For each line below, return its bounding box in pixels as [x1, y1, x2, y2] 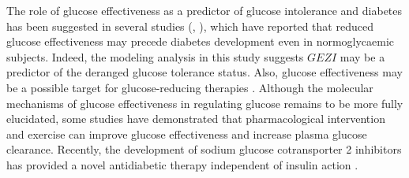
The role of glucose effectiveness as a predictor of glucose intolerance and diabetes [6, 2, 403, 18]
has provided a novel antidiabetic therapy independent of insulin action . [6, 156, 358, 172]
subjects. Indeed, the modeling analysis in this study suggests [6, 48, 304, 65]
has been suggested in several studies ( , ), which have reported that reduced [6, 17, 373, 34]
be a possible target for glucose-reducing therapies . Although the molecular [6, 79, 373, 95]
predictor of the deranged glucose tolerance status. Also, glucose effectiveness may [6, 64, 403, 80]
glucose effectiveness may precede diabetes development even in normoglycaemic [6, 33, 395, 50]
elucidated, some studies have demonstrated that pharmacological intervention [6, 110, 385, 127]
